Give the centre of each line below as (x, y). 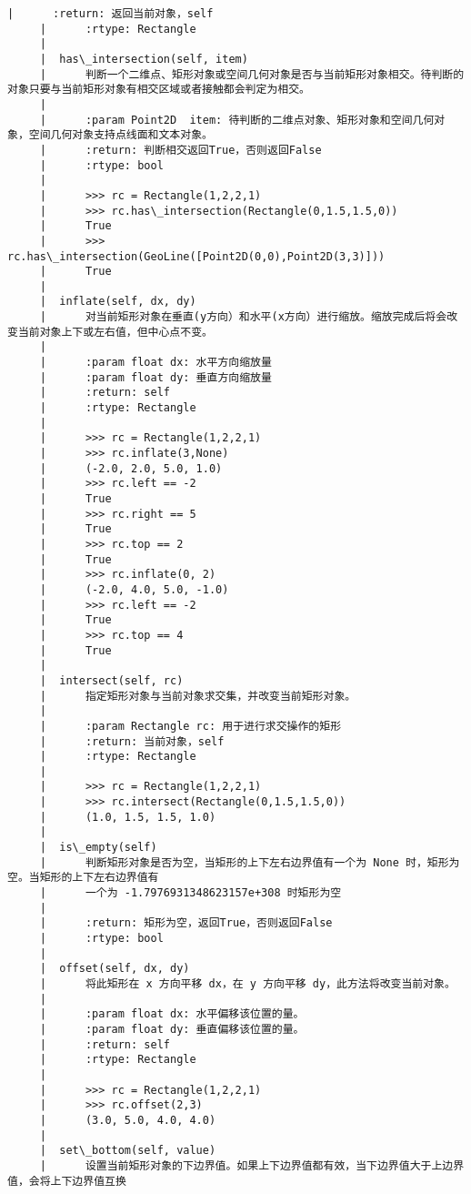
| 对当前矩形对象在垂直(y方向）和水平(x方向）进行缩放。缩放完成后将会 (243, 317)
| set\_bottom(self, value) (128, 1151)
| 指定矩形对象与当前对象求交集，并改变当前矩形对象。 (198, 696)
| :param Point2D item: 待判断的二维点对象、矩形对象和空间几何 (237, 120)
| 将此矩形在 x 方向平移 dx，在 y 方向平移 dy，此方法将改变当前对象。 (247, 984)
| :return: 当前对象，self (132, 741)
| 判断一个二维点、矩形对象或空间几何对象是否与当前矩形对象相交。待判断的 (252, 74)
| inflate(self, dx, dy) (118, 302)
